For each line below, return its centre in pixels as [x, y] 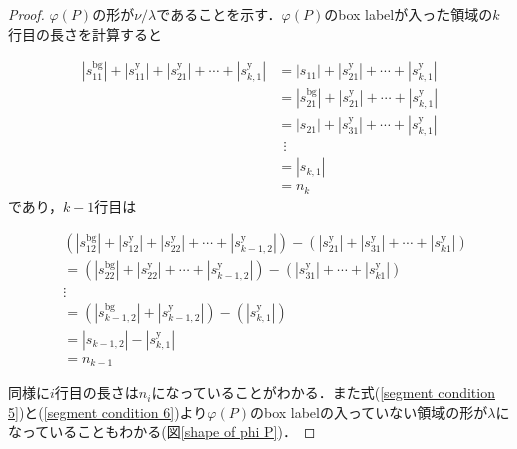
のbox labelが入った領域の [408, 14]
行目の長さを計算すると [85, 33]
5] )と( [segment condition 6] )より [108, 411]
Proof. [26, 14]
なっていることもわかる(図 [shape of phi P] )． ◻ [162, 431]
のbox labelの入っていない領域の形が [368, 411]
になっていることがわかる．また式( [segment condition [323, 392]
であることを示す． [219, 14]
